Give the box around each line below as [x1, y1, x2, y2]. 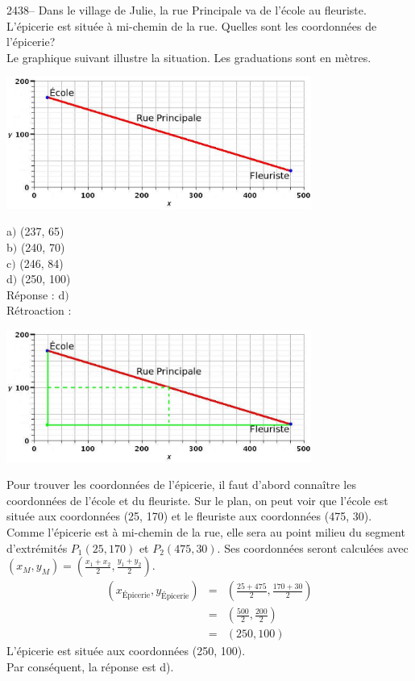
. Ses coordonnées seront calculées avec [217, 539, 409, 556]
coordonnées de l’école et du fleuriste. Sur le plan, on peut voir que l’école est [6, 491, 388, 508]
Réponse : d [6, 286, 65, 303]
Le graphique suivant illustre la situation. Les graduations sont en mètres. [6, 48, 371, 65]
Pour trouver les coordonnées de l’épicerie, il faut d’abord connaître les [6, 476, 356, 493]
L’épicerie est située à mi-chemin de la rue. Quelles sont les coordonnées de [6, 17, 377, 34]
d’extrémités [6, 539, 68, 556]
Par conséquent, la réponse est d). [6, 658, 174, 675]
